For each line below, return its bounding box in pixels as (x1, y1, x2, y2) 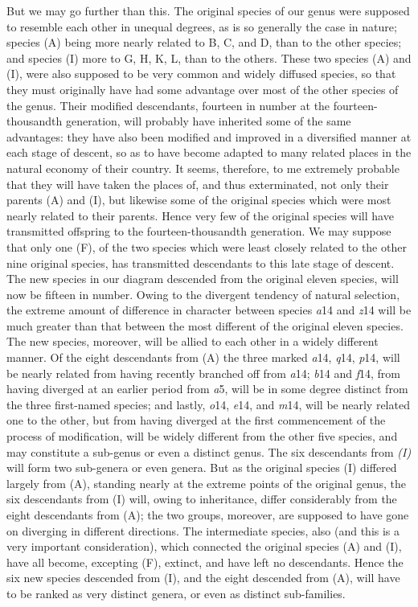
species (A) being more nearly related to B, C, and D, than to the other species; (6, 34, 402, 51)
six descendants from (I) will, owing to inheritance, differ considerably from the (6, 490, 397, 507)
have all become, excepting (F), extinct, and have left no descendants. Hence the (6, 553, 404, 570)
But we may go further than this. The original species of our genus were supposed (6, 2, 410, 18)
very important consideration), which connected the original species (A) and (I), (6, 538, 402, 555)
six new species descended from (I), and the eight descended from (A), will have (6, 569, 400, 586)
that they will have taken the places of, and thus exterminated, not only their (6, 175, 389, 192)
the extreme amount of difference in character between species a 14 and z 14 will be (6, 301, 412, 318)
